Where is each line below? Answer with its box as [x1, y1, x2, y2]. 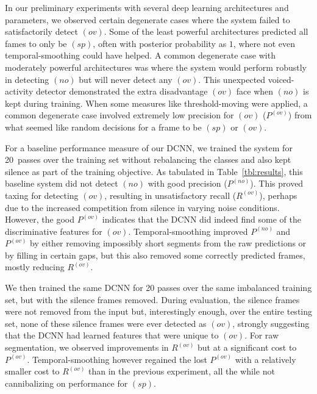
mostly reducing [5, 260, 65, 273]
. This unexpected [198, 73, 266, 85]
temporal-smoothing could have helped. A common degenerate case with [5, 49, 276, 62]
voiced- [268, 73, 294, 85]
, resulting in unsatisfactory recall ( [104, 188, 237, 201]
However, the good [5, 213, 74, 226]
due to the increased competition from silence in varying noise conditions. [5, 201, 280, 213]
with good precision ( [148, 177, 227, 190]
